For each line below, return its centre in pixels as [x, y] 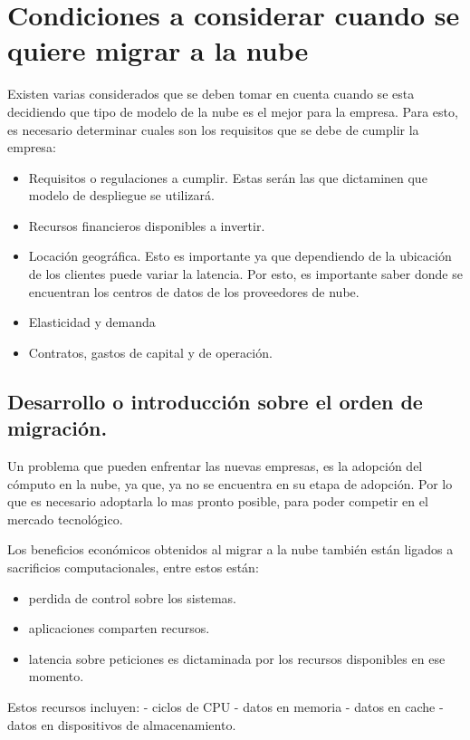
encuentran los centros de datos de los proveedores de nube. [194, 291]
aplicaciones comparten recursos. [119, 628]
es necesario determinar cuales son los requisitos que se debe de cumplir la [213, 129]
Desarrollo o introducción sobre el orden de [215, 401]
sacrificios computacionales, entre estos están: [133, 567]
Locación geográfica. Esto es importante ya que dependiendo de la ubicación [240, 256]
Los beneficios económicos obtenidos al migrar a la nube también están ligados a [230, 549]
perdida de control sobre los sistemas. [132, 597]
